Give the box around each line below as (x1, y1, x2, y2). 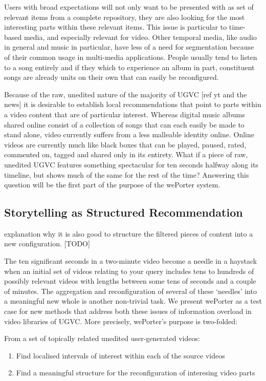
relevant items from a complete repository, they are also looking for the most (4, 11, 245, 22)
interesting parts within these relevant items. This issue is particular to (4, 22, 227, 32)
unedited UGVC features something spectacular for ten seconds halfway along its (4, 159, 258, 170)
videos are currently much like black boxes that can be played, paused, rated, (4, 139, 247, 150)
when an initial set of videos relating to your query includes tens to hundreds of (4, 265, 254, 276)
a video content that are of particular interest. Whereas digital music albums (4, 109, 245, 119)
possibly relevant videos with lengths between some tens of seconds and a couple (4, 276, 256, 286)
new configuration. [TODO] (4, 238, 90, 249)
